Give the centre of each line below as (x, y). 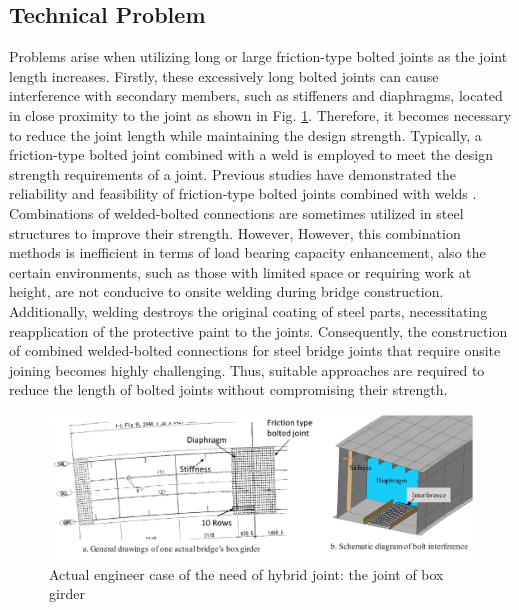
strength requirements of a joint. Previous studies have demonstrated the (232, 173)
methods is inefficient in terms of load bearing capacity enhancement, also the (247, 252)
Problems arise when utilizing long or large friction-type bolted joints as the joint (258, 56)
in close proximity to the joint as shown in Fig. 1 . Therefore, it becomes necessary (260, 114)
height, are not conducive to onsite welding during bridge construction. (226, 291)
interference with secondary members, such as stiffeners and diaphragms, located (256, 95)
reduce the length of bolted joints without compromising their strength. (228, 389)
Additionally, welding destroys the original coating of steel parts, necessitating (248, 310)
